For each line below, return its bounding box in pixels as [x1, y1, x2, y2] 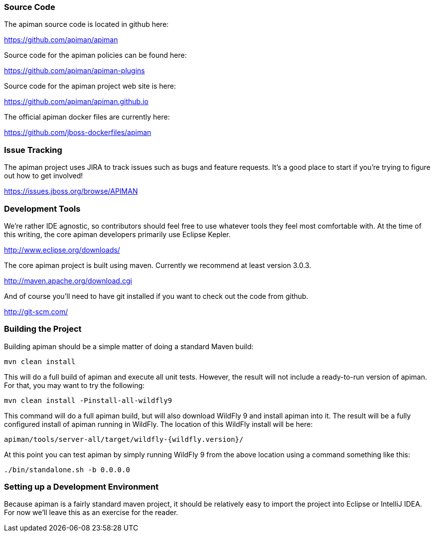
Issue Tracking [4, 144, 62, 155]
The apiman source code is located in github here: [4, 20, 169, 29]
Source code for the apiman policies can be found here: [4, 51, 187, 60]
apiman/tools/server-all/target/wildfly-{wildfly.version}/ [4, 435, 244, 443]
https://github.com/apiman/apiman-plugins [4, 66, 145, 75]
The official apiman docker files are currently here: [4, 113, 170, 122]
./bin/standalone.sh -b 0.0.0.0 [4, 465, 130, 474]
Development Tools [4, 203, 81, 214]
